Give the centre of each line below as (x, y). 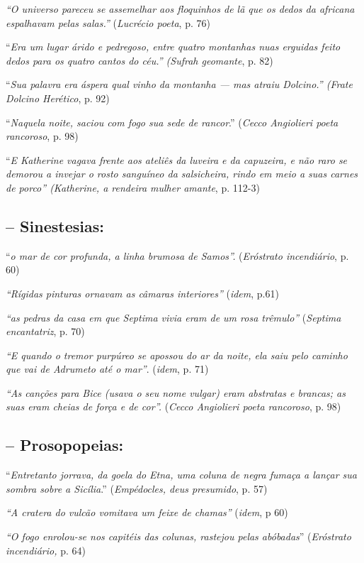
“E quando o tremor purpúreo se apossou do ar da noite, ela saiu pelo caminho (177, 355)
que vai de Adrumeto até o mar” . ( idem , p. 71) (107, 369)
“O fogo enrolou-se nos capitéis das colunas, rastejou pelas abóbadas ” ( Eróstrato (178, 536)
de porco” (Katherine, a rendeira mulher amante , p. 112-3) (133, 187)
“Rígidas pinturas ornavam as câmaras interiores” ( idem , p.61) (142, 293)
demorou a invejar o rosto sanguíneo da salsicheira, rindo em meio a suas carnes (182, 174)
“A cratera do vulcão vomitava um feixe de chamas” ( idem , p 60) (147, 512)
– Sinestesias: (55, 225)
